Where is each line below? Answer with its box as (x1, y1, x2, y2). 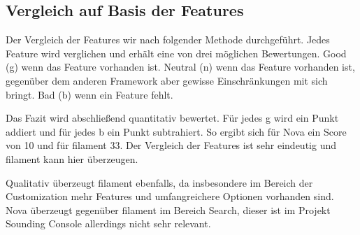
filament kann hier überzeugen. (6, 151, 138, 166)
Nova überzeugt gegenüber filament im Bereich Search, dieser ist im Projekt (6, 202, 331, 217)
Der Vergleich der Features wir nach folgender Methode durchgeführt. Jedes (6, 32, 330, 47)
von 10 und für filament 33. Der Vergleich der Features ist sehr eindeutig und (6, 138, 336, 152)
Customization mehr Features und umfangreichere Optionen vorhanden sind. (6, 189, 334, 204)
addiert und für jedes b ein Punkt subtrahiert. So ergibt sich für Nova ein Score (6, 124, 347, 138)
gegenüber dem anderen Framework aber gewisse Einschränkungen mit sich (6, 73, 328, 87)
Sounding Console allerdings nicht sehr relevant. (6, 216, 211, 231)
